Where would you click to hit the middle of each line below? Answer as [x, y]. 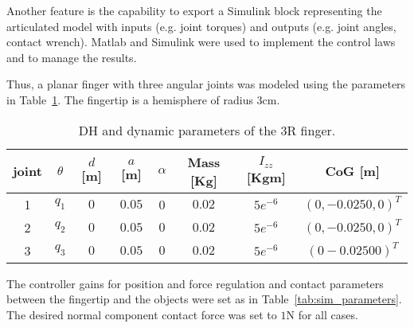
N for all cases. [322, 314]
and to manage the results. [72, 57]
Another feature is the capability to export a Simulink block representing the [194, 10]
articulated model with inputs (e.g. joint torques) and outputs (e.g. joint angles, [201, 26]
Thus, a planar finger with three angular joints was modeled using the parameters [206, 84]
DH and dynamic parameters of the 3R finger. [207, 130]
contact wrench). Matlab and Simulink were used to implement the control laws [201, 42]
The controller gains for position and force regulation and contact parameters [195, 283]
